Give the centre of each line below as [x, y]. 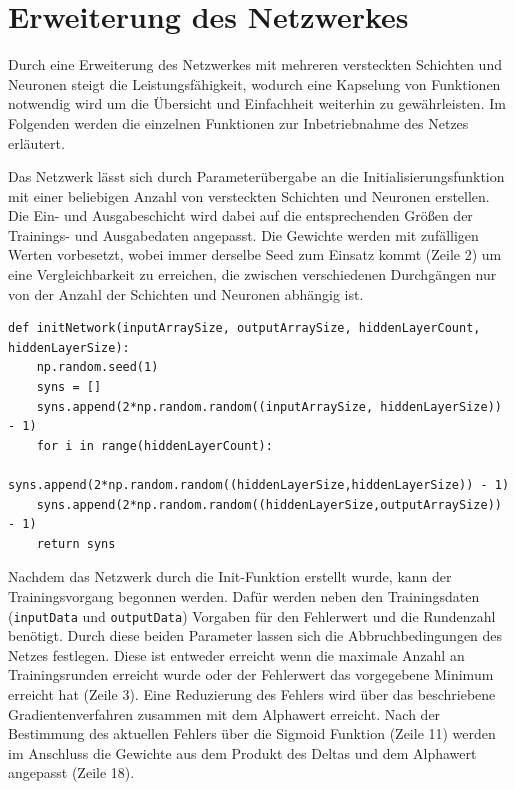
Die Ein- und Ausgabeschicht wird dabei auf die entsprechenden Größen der [240, 215]
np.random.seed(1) [97, 367]
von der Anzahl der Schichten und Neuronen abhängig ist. [186, 293]
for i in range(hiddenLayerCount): [154, 445]
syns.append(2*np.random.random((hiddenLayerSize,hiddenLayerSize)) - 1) [259, 485]
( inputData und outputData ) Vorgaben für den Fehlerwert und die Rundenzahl [252, 615]
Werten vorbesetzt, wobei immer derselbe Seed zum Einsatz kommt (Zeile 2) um [255, 254]
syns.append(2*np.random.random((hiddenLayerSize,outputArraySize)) [269, 504]
